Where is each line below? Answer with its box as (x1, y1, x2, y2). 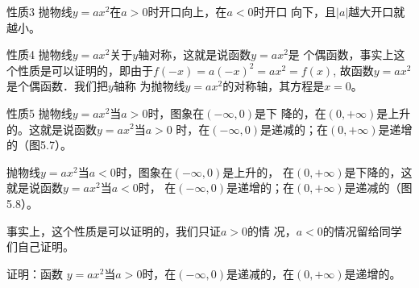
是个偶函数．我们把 (6, 77, 108, 94)
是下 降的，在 (254, 104, 326, 121)
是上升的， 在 (222, 163, 294, 180)
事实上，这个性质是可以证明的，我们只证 (6, 222, 221, 239)
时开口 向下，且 (253, 3, 337, 19)
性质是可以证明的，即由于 (17, 61, 153, 78)
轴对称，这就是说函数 (138, 46, 251, 63)
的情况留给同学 (322, 222, 402, 239)
